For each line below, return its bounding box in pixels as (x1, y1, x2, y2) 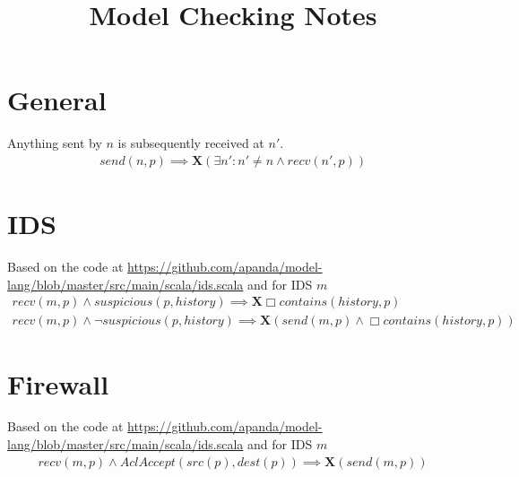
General (7, 82, 107, 118)
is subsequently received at (117, 134, 264, 152)
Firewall (7, 365, 109, 402)
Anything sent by (7, 134, 102, 152)
